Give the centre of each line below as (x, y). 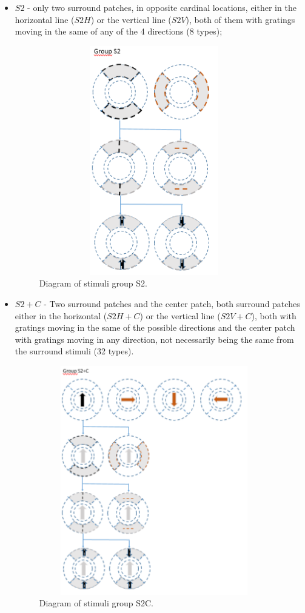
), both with (274, 315)
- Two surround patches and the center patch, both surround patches (172, 303)
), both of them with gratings (240, 19)
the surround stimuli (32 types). (74, 351)
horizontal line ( (45, 19)
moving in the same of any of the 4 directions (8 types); (119, 31)
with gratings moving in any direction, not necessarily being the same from (154, 339)
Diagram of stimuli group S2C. (96, 603)
